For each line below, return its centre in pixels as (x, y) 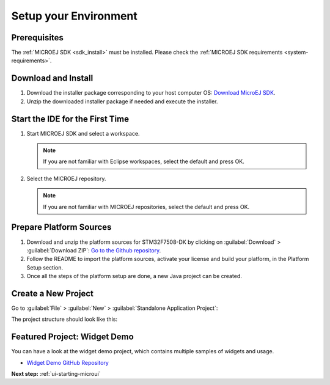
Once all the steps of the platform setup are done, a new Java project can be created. (134, 276)
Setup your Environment (74, 16)
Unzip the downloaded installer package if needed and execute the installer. (122, 101)
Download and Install (52, 79)
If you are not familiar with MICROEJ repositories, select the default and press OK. (146, 207)
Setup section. (45, 267)
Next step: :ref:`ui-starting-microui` (56, 374)
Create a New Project (53, 293)
